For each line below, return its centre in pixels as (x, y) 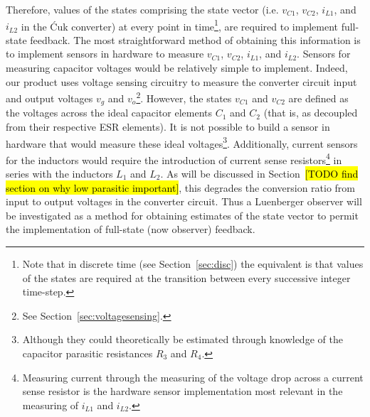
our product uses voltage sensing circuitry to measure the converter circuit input (181, 81)
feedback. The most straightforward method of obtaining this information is (195, 39)
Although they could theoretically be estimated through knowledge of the (183, 339)
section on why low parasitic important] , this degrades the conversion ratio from (181, 187)
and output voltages (49, 98)
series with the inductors (59, 174)
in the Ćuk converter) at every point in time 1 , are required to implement (179, 25)
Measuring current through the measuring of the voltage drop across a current (193, 377)
